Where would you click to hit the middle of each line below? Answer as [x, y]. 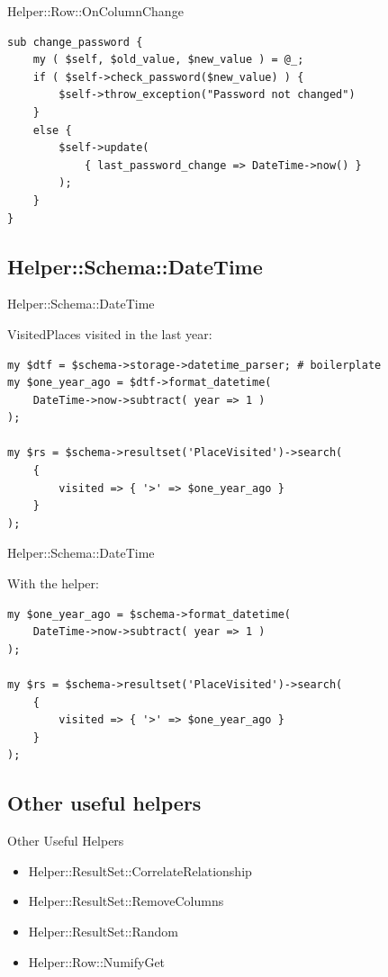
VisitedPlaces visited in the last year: [110, 333]
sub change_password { [75, 42]
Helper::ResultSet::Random [103, 931]
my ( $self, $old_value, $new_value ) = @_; [168, 60]
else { [52, 130]
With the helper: [53, 583]
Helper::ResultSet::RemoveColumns [126, 901]
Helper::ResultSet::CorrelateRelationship [140, 870]
